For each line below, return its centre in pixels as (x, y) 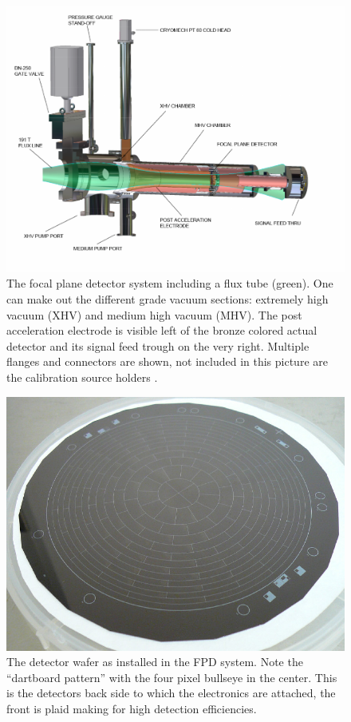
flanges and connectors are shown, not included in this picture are (167, 361)
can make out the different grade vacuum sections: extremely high (168, 299)
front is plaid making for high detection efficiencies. (132, 708)
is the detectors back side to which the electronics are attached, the (171, 693)
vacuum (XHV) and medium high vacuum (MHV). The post (154, 314)
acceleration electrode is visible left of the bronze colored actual (162, 330)
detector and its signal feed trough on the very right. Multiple (158, 345)
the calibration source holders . (82, 377)
